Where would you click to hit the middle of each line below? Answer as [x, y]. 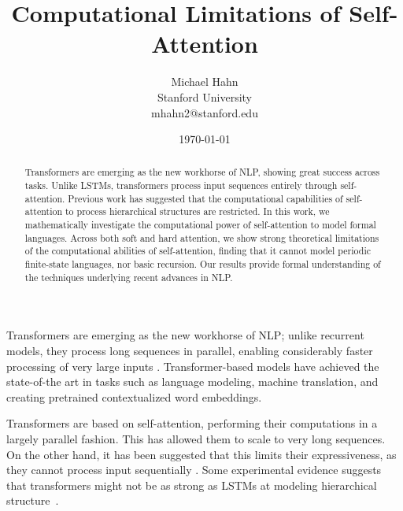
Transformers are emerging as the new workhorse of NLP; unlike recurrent [185, 335]
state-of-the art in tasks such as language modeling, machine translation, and [192, 381]
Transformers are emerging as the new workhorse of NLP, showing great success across [202, 172]
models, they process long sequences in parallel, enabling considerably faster [190, 350]
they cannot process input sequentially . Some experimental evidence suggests [194, 470]
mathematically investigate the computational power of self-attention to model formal [200, 225]
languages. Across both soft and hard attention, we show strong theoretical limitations [202, 237]
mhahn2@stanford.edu [205, 112]
